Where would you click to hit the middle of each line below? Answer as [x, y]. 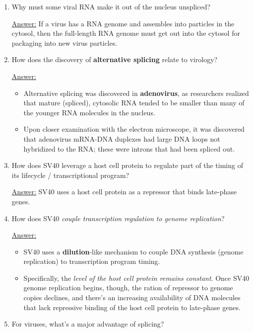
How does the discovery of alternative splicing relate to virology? [115, 59]
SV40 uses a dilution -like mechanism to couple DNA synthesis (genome [133, 251]
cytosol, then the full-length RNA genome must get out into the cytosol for [126, 33]
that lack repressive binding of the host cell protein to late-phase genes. [132, 307]
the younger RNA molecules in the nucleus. [89, 112]
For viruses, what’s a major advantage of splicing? [88, 324]
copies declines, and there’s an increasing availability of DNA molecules [132, 297]
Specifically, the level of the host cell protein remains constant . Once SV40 [136, 278]
